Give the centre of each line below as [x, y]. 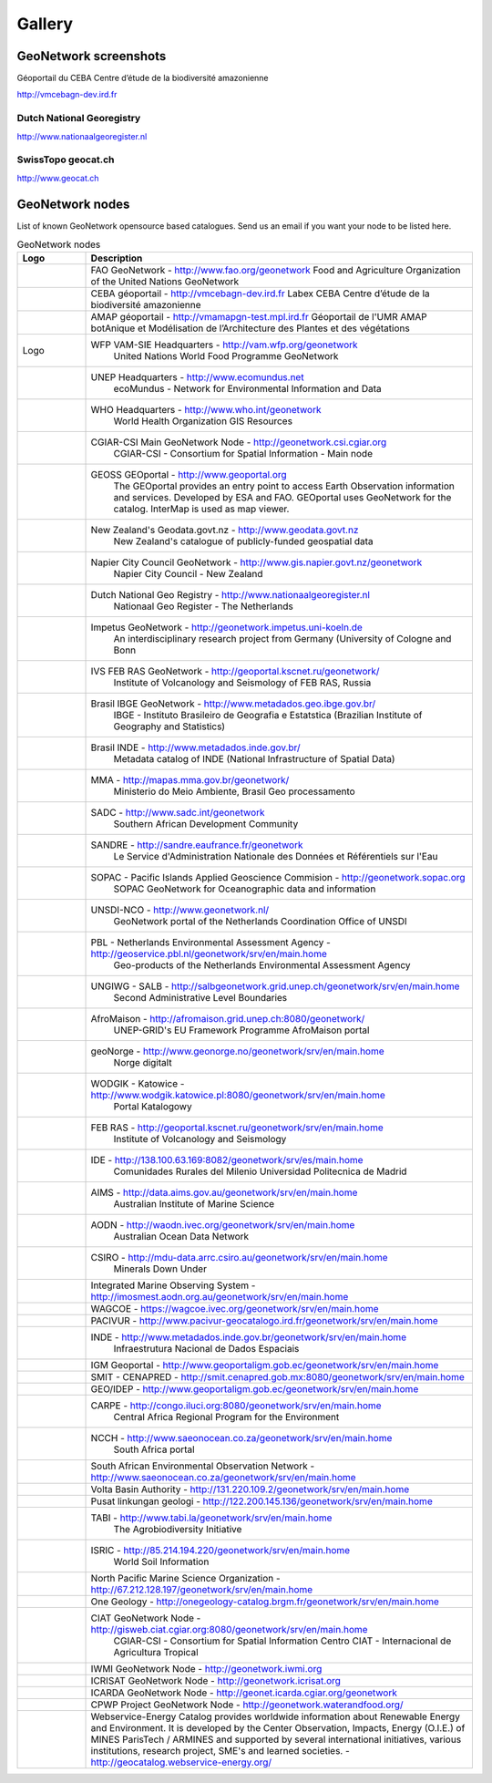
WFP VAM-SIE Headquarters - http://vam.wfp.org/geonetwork [225, 345]
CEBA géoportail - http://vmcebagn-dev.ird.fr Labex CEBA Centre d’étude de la [260, 294]
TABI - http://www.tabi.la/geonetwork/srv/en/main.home [211, 1518]
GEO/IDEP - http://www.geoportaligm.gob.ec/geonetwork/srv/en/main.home [255, 1389]
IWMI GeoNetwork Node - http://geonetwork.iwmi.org [206, 1669]
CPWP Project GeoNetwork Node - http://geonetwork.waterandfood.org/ [247, 1705]
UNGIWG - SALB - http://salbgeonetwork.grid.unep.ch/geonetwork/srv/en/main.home [275, 986]
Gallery [45, 24]
